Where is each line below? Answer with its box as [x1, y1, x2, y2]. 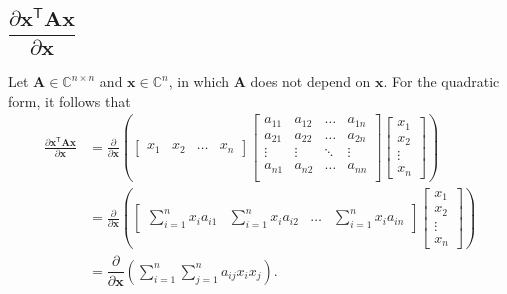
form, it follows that [8, 90, 131, 111]
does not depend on [250, 71, 371, 92]
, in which [168, 71, 229, 92]
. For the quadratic [383, 71, 500, 92]
